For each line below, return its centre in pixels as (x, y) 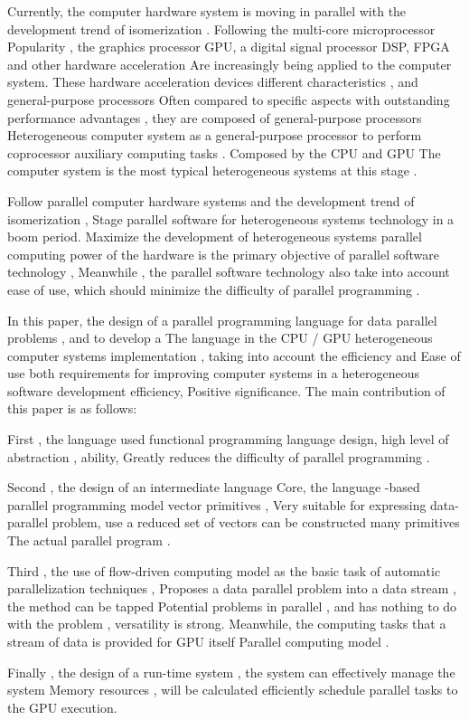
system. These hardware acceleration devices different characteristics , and (213, 82)
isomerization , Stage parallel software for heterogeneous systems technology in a (231, 218)
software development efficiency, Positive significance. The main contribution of (226, 390)
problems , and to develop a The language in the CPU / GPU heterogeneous (220, 338)
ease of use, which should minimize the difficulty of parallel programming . (214, 289)
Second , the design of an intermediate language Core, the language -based (214, 487)
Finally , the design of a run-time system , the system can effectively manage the (231, 672)
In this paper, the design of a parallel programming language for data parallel (222, 320)
